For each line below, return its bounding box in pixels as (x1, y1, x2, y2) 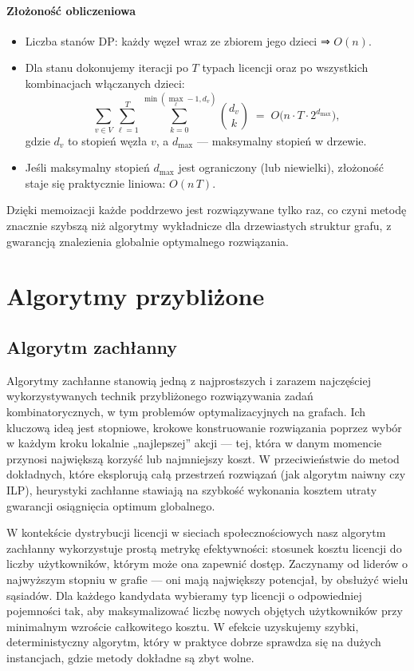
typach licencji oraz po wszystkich (202, 59, 369, 76)
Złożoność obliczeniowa (6, 2, 136, 18)
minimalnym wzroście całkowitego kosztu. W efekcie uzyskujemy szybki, (6, 617, 359, 634)
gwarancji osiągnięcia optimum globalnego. (6, 497, 215, 514)
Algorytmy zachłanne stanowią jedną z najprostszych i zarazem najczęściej (6, 371, 371, 388)
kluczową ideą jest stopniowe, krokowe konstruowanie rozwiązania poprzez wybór (6, 419, 402, 435)
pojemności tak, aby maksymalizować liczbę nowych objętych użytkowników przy (6, 602, 403, 619)
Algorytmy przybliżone (6, 280, 265, 312)
